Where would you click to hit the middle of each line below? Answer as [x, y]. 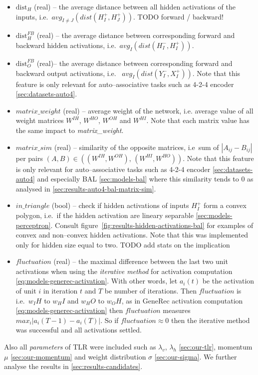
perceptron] [33, 225]
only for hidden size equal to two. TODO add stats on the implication [123, 244]
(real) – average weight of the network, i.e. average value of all [158, 110]
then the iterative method [211, 320]
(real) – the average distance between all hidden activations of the [135, 6]
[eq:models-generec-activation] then [69, 310]
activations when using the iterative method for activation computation [124, 271]
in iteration [60, 291]
